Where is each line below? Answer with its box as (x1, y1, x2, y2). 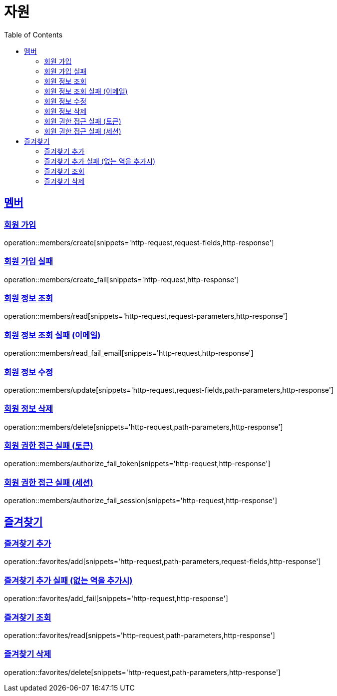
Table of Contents (4, 30, 63, 39)
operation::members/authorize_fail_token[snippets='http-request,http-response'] (4, 459, 271, 468)
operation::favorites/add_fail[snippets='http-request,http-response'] (4, 594, 228, 603)
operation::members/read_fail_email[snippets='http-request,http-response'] (4, 349, 254, 358)
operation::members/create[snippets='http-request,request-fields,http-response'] (4, 238, 274, 247)
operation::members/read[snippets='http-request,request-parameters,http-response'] (4, 312, 288, 321)
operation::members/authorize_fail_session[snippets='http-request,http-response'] (4, 496, 278, 505)
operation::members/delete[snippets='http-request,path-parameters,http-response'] (4, 422, 283, 431)
